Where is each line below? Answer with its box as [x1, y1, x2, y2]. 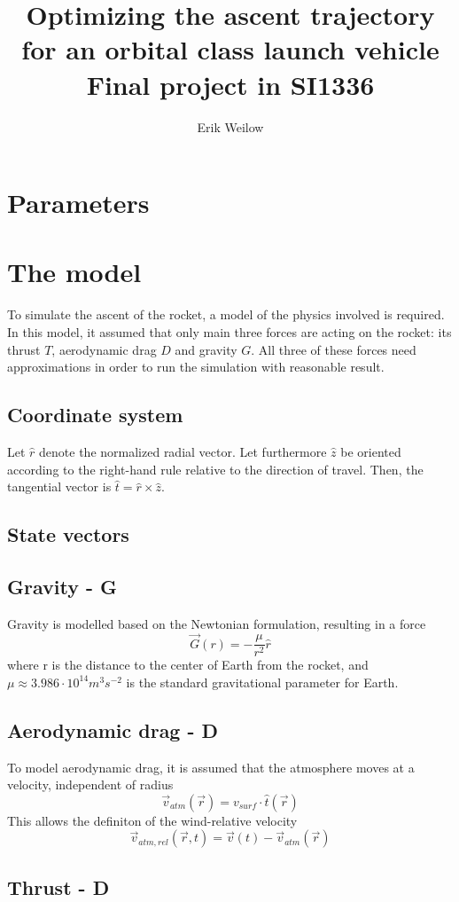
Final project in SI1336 [86, 66, 375, 102]
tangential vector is [7, 477, 112, 496]
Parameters [7, 184, 150, 221]
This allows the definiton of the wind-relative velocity [7, 811, 298, 829]
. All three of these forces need [251, 340, 416, 358]
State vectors [7, 521, 129, 548]
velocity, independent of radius [7, 775, 174, 794]
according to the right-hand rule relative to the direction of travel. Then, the [7, 459, 424, 478]
